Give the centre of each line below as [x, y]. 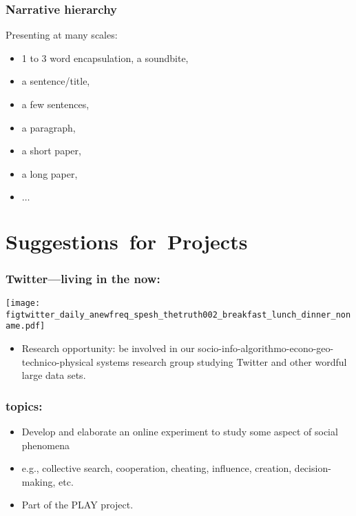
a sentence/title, [56, 81]
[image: [23, 303]
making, [39, 481]
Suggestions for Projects [127, 241]
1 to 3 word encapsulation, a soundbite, [105, 58]
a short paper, [51, 151]
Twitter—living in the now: [83, 278]
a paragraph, [49, 127]
